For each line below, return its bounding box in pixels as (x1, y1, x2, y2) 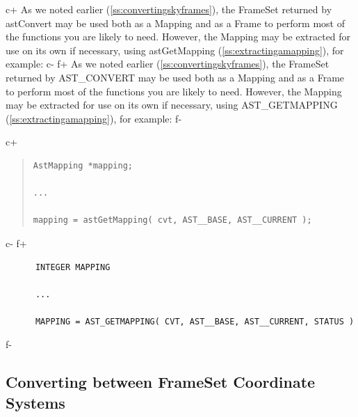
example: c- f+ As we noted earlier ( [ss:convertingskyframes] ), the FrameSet (6, 56, 329, 71)
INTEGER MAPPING (35, 262, 111, 272)
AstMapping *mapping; (33, 160, 133, 171)
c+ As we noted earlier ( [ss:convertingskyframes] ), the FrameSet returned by (6, 2, 332, 16)
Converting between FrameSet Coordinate (6, 371, 316, 393)
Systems (6, 391, 65, 413)
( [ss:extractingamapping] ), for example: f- (6, 111, 182, 125)
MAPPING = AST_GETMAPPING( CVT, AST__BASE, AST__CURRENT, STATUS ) (35, 316, 355, 326)
